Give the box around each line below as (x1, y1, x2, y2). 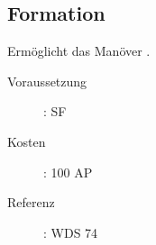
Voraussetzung (7, 71, 87, 90)
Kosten (7, 132, 46, 150)
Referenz (7, 193, 55, 212)
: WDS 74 (43, 222, 98, 241)
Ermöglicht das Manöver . (7, 41, 151, 60)
